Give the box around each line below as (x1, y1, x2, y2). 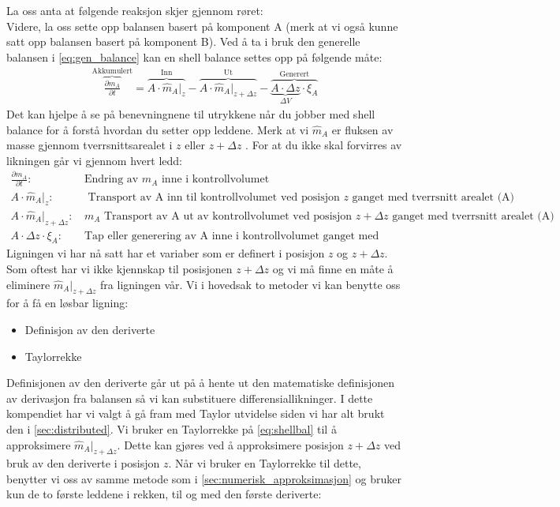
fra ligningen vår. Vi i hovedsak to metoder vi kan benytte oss (100, 276, 401, 292)
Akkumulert (91, 66, 133, 75)
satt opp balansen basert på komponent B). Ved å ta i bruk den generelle (6, 33, 360, 50)
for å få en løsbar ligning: (6, 295, 129, 311)
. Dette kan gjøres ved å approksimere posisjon (117, 436, 344, 453)
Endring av (84, 174, 139, 186)
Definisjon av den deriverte (24, 321, 155, 337)
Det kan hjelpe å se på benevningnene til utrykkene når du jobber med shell (6, 106, 375, 122)
